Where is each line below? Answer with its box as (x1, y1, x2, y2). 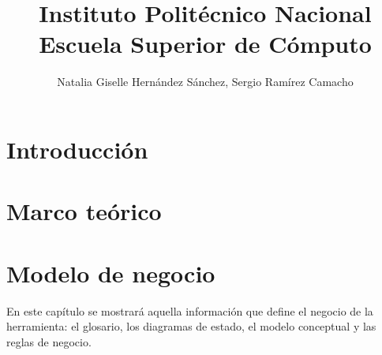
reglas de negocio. (6, 333, 92, 349)
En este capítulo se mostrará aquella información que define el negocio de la (6, 302, 373, 319)
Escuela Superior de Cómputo (39, 28, 372, 60)
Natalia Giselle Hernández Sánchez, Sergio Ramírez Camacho (57, 73, 354, 90)
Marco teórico (6, 195, 162, 227)
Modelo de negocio (6, 256, 215, 289)
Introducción (6, 133, 148, 165)
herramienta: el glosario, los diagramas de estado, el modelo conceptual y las (6, 318, 376, 334)
